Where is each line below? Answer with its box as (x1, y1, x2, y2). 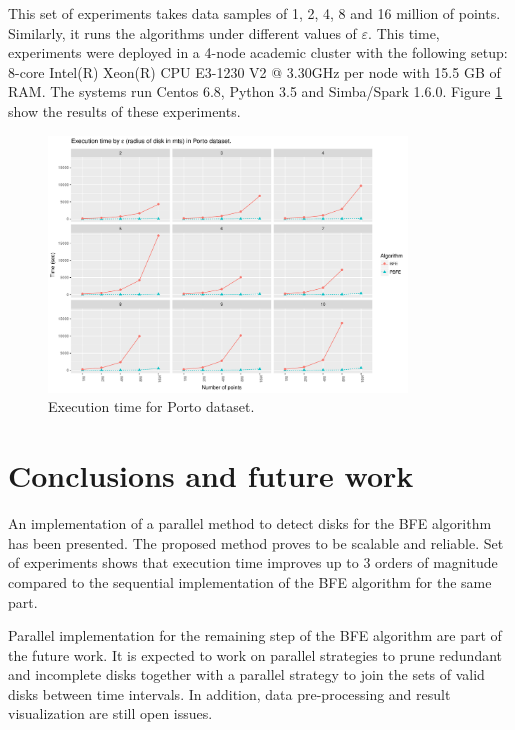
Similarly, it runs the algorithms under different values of (8, 22, 357, 43)
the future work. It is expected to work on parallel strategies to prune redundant (8, 644, 503, 665)
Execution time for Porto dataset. (48, 396, 255, 417)
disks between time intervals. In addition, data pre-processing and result (8, 683, 451, 704)
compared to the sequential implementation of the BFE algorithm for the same (8, 571, 492, 592)
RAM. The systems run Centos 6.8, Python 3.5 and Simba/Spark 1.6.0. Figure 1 (8, 81, 503, 102)
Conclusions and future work (8, 455, 414, 496)
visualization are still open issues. (8, 703, 213, 724)
